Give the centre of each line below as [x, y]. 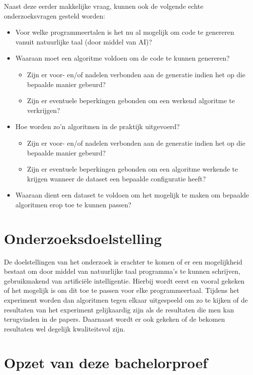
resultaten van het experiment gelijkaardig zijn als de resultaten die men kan [119, 309]
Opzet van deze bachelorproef [106, 362]
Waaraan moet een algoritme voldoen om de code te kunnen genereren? [123, 58]
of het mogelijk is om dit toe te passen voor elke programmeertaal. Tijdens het [122, 290]
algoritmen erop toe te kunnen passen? [73, 204]
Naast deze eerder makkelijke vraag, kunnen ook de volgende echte [104, 6]
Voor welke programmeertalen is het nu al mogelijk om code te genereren [125, 32]
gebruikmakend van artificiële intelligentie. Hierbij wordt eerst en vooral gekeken [124, 280]
